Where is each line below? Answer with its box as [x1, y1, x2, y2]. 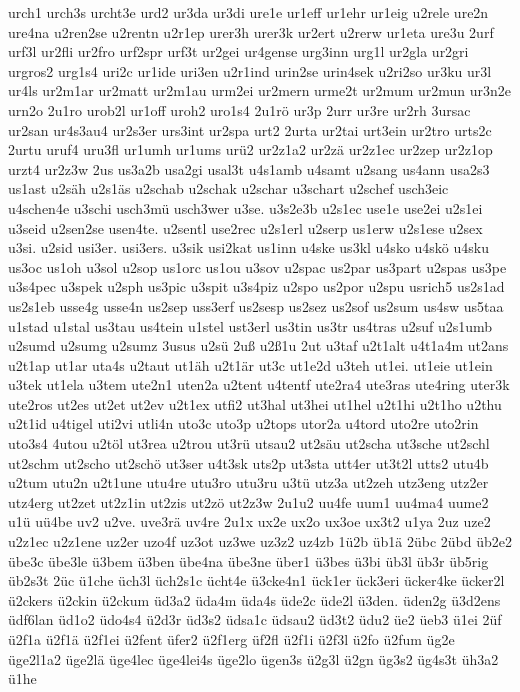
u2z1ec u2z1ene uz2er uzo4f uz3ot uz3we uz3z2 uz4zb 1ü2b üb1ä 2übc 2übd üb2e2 [8, 531, 513, 552]
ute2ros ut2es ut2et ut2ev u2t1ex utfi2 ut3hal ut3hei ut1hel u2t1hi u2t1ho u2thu [8, 393, 502, 414]
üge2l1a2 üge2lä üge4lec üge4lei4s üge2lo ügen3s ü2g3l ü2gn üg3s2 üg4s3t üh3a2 [8, 648, 499, 669]
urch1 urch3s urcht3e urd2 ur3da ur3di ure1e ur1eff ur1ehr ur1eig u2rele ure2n [8, 2, 489, 22]
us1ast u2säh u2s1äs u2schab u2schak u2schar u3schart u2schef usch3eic [8, 178, 449, 199]
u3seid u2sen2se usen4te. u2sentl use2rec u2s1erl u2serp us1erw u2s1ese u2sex [8, 217, 483, 238]
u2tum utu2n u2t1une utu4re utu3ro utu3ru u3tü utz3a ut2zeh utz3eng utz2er [8, 472, 489, 493]
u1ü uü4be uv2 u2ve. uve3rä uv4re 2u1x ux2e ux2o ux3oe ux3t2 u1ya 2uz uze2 [8, 511, 491, 532]
